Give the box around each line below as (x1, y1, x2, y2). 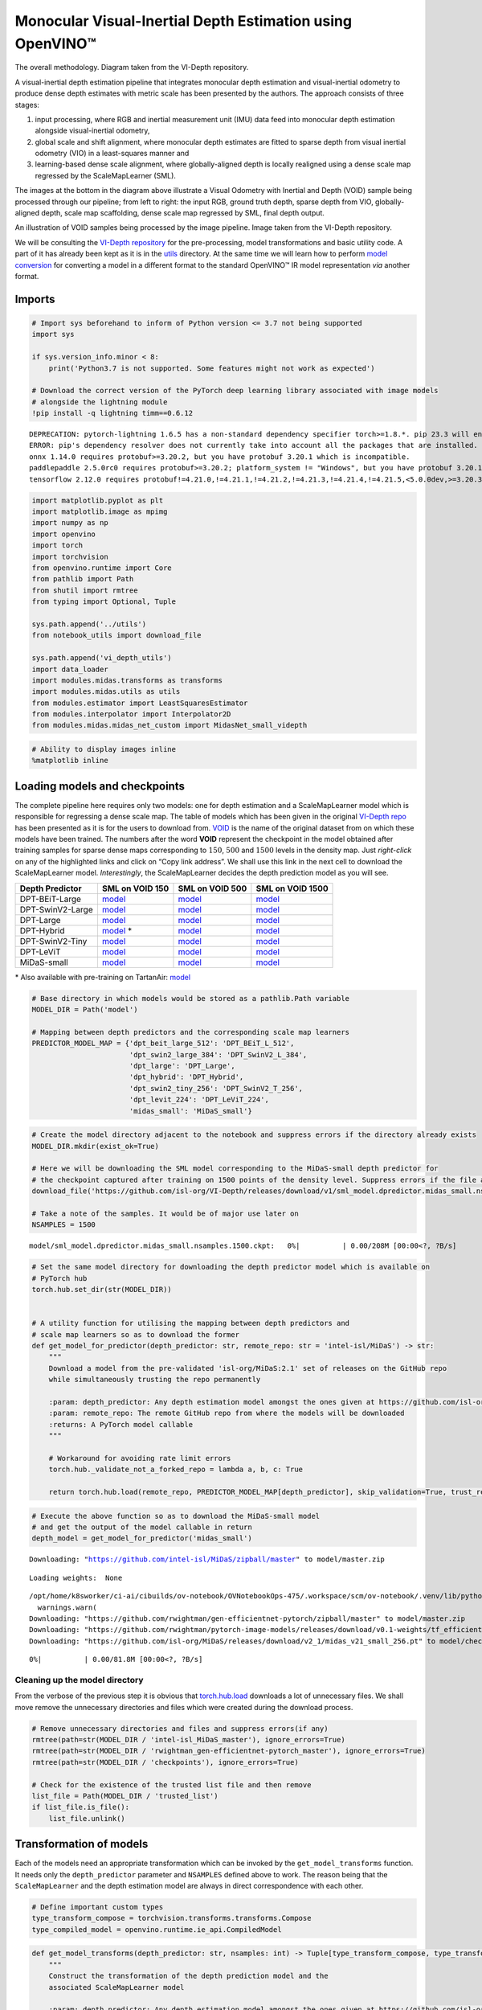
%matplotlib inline (31, 756, 108, 765)
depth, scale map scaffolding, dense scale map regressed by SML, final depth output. (41, 208, 325, 218)
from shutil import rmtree (31, 585, 138, 595)
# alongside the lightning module (31, 397, 168, 406)
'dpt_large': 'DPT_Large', (129, 1061, 236, 1070)
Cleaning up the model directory (14, 1674, 144, 1685)
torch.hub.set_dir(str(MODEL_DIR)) (31, 1285, 172, 1294)
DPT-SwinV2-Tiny (19, 935, 88, 946)
